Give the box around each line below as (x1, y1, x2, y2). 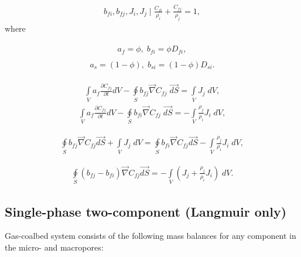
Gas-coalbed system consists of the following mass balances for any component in (5, 229, 296, 242)
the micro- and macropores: (5, 241, 104, 253)
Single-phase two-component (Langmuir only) (5, 202, 287, 220)
